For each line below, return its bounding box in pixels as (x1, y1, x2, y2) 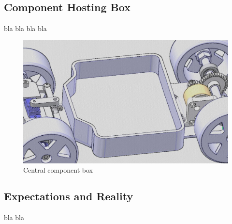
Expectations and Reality (4, 189, 133, 204)
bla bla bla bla (4, 23, 47, 33)
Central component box (23, 165, 93, 175)
